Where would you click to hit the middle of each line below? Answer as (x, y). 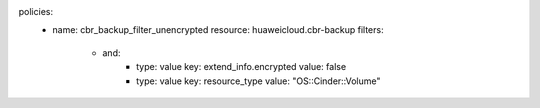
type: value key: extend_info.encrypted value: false (241, 67)
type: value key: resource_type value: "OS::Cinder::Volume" (258, 81)
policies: (36, 11)
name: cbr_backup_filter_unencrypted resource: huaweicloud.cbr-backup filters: (218, 30)
